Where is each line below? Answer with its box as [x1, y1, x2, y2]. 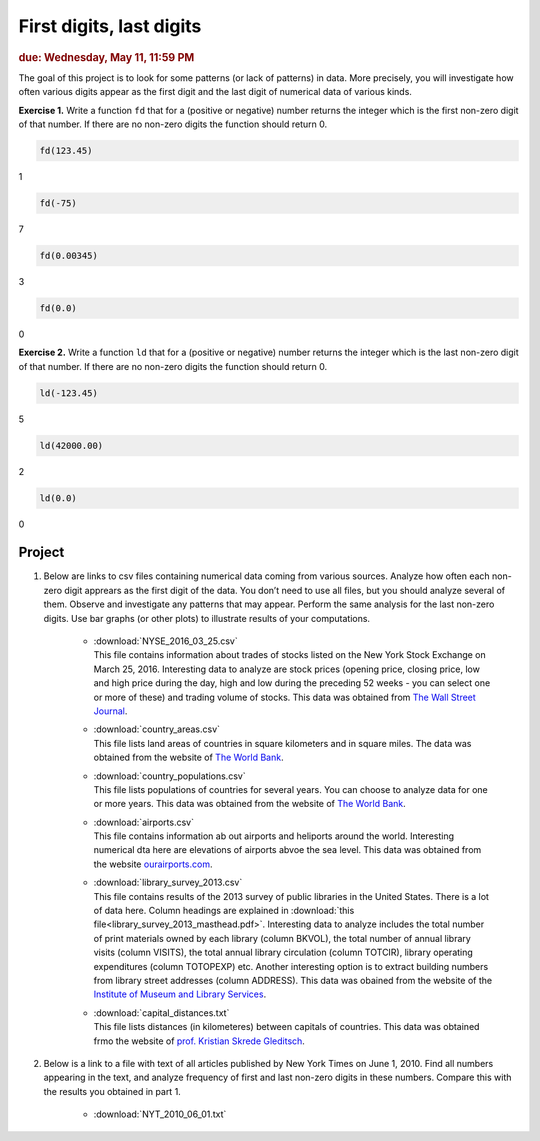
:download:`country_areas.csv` [93, 723, 220, 735]
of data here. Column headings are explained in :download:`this [93, 905, 355, 917]
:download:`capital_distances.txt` [93, 1006, 230, 1019]
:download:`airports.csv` [93, 816, 195, 828]
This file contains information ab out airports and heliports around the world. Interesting [93, 830, 455, 842]
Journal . [93, 705, 128, 717]
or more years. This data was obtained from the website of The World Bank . [93, 798, 407, 810]
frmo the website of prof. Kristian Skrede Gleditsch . [93, 1035, 305, 1047]
